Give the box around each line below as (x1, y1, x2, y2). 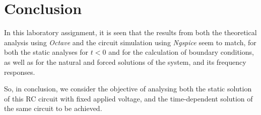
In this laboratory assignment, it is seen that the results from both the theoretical (4, 27, 257, 38)
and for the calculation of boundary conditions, (108, 47, 254, 57)
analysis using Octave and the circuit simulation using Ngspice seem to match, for (4, 37, 256, 47)
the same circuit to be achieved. (4, 103, 102, 113)
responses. (4, 66, 35, 77)
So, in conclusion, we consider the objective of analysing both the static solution (4, 83, 252, 94)
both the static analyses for (4, 47, 89, 57)
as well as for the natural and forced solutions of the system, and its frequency (4, 56, 246, 67)
